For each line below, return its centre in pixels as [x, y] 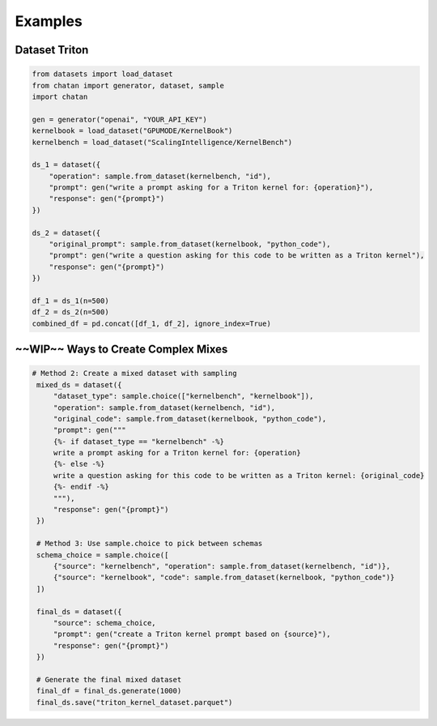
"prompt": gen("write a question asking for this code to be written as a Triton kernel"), [237, 256]
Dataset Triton [52, 50]
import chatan [60, 96]
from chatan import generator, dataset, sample [128, 85]
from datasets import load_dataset [102, 74]
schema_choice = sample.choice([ [103, 555]
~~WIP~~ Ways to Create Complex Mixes [121, 350]
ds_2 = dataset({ [66, 233]
